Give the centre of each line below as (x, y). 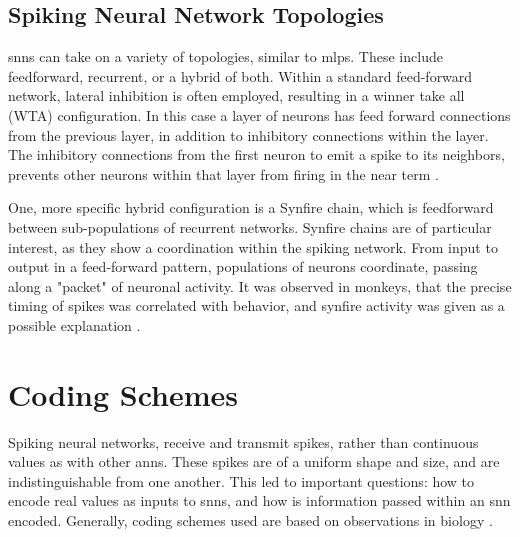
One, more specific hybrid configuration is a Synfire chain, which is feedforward (251, 207)
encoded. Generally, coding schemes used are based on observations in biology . (250, 520)
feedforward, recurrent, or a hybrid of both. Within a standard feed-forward (240, 75)
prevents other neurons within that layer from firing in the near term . (224, 173)
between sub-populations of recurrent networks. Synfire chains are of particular (250, 226)
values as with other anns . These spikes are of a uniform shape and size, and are (254, 461)
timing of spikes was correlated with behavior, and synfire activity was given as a (256, 305)
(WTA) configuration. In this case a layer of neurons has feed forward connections (259, 114)
